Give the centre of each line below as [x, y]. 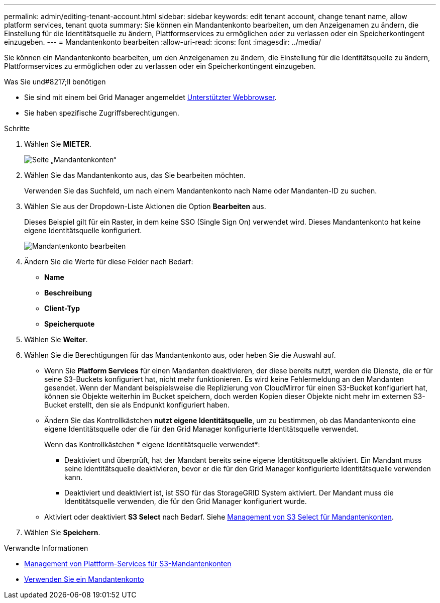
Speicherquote [70, 324]
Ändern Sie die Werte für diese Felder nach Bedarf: [109, 262]
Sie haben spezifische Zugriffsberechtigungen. [102, 113]
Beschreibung [68, 293]
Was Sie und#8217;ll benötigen [55, 82]
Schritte [17, 128]
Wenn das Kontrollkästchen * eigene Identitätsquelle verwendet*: [152, 444]
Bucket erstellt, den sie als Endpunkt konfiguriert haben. [137, 405]
